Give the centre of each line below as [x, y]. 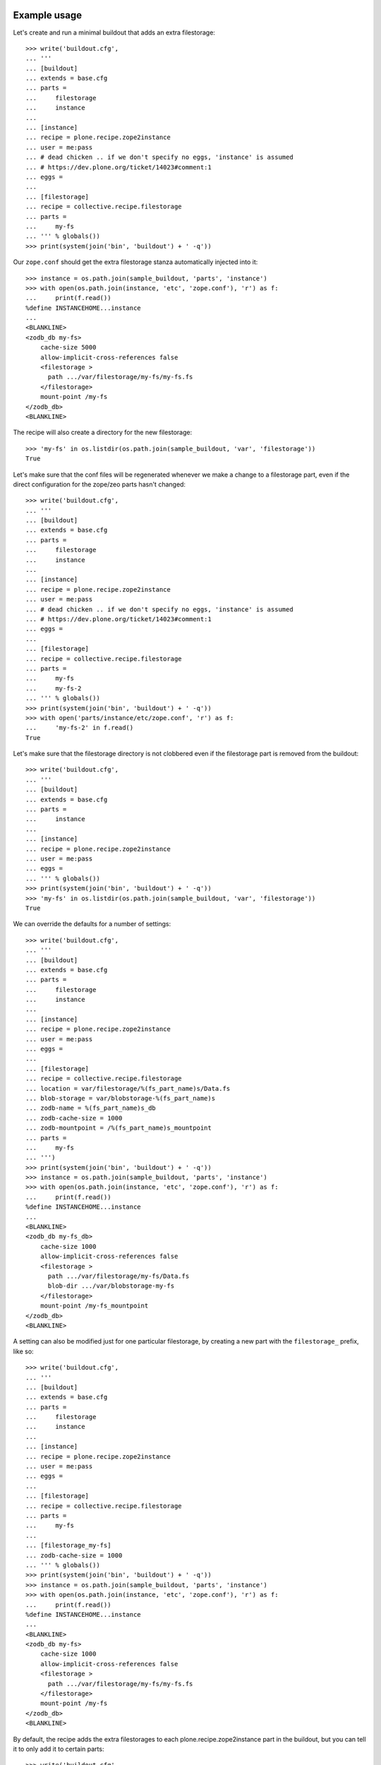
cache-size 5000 [68, 347]
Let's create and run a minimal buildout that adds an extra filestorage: [114, 32]
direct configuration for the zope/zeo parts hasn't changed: [99, 484]
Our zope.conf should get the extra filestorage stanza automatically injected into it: [135, 262]
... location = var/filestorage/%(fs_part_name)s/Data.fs [128, 1088]
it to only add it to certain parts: [59, 1749]
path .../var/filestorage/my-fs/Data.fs [119, 1276]
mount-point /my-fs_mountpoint [94, 1306]
